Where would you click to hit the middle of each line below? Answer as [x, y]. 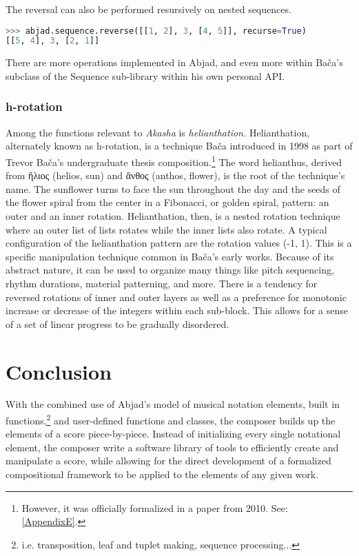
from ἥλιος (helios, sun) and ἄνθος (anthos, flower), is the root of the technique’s [175, 175]
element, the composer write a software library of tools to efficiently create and [172, 447]
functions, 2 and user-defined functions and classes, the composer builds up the [171, 419]
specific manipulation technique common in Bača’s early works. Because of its [170, 256]
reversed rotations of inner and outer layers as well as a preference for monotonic [176, 297]
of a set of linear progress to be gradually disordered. [117, 323]
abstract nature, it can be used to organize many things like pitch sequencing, [170, 270]
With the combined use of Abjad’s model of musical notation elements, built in [173, 404]
